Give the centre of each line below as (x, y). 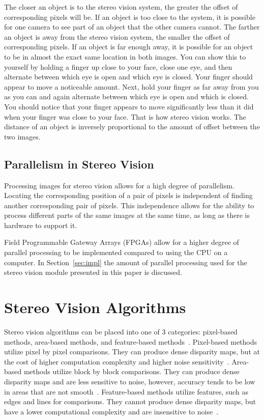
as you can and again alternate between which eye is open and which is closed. (126, 96)
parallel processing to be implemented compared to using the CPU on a (116, 252)
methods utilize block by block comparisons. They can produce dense (131, 371)
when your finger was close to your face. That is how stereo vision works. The (125, 116)
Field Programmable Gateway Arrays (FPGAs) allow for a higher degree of (122, 242)
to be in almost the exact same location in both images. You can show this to (125, 56)
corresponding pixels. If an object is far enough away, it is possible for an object (129, 47)
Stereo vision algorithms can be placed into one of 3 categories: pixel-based (121, 331)
